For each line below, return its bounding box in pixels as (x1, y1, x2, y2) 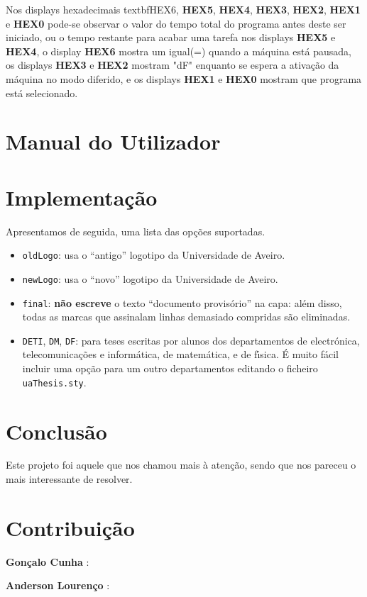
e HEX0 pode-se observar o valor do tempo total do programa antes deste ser (6, 16, 346, 30)
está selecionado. (6, 85, 78, 100)
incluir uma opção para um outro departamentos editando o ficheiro (22, 361, 318, 376)
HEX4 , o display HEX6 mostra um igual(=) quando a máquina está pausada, (6, 43, 351, 58)
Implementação (6, 182, 158, 211)
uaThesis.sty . (22, 374, 87, 389)
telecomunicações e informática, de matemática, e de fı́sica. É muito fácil (22, 347, 339, 362)
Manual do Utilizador (6, 127, 221, 156)
